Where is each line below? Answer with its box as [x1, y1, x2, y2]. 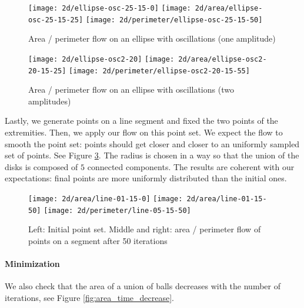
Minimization [5, 258, 60, 270]
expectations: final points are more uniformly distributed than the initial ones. [5, 172, 287, 184]
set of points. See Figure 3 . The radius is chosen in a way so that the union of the [5, 149, 299, 161]
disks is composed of [5, 160, 78, 172]
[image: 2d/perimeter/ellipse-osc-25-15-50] [85, 15, 263, 24]
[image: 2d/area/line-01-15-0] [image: [28, 194, 183, 203]
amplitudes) [28, 94, 71, 107]
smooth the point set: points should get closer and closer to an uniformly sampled [5, 137, 300, 150]
